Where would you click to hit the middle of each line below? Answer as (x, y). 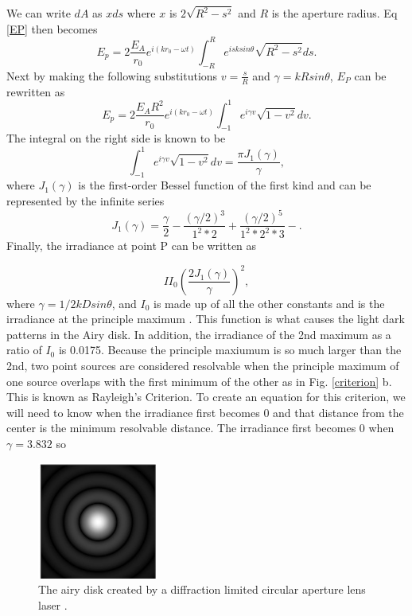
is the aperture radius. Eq (334, 13)
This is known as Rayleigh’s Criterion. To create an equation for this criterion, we (206, 397)
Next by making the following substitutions (112, 75)
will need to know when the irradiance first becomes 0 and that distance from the (205, 412)
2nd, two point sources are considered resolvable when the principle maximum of (203, 365)
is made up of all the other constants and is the (269, 303)
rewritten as (36, 91)
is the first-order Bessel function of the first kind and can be (225, 185)
